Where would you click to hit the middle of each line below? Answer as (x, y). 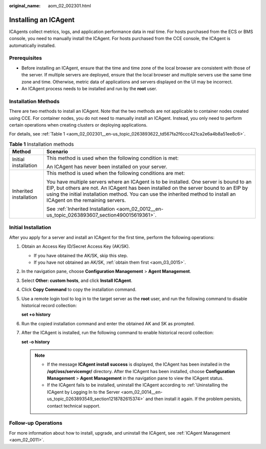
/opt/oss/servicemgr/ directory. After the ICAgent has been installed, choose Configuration (141, 371)
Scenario (57, 152)
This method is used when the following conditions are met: (116, 173)
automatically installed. (33, 45)
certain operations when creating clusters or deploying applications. (78, 125)
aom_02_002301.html (69, 6)
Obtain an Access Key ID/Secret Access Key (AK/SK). (76, 246)
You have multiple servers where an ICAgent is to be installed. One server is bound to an (149, 182)
